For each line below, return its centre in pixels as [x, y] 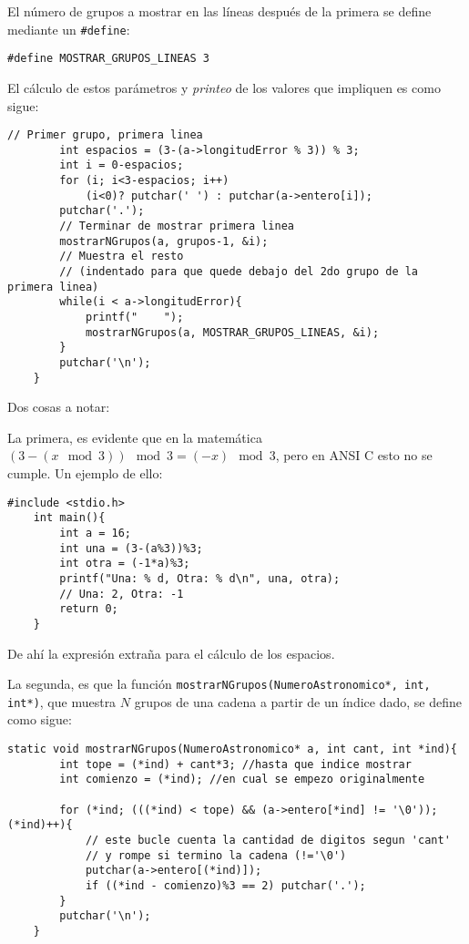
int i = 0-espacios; [122, 165]
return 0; [89, 609]
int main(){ [69, 518]
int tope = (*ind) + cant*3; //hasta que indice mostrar [235, 764]
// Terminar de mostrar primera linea [177, 226]
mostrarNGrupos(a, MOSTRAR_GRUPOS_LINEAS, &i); [232, 332]
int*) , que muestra [62, 701]
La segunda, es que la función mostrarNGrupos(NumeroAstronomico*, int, [219, 684]
